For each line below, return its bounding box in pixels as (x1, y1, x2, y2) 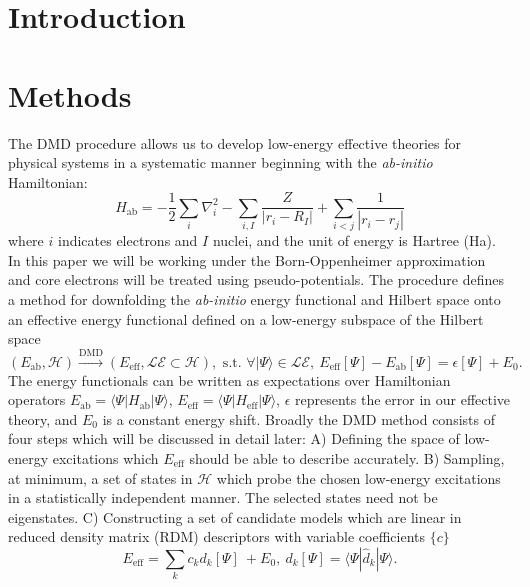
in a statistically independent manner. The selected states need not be (8, 487, 438, 508)
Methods (8, 74, 132, 115)
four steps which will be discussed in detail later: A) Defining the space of (8, 428, 460, 449)
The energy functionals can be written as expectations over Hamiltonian (8, 369, 451, 390)
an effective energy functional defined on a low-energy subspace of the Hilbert (8, 308, 484, 329)
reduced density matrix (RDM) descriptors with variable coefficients (8, 526, 425, 547)
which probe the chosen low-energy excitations (216, 467, 501, 488)
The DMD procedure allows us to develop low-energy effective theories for (8, 132, 462, 153)
